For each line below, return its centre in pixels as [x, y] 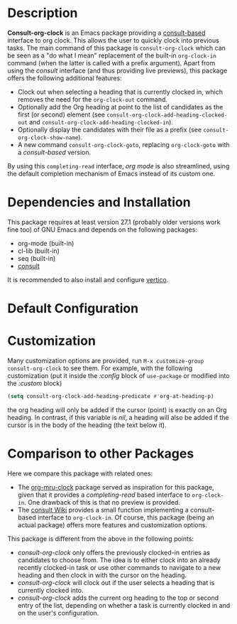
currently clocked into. [50, 590]
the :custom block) [35, 383]
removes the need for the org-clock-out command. [93, 99]
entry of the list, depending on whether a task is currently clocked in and [124, 605]
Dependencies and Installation [99, 202]
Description [43, 13]
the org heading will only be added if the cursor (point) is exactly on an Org [117, 409]
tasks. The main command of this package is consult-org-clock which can [116, 48]
